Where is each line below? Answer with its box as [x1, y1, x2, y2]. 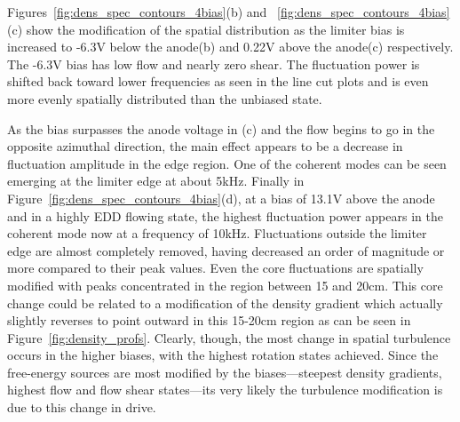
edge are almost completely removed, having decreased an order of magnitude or [7, 241, 445, 259]
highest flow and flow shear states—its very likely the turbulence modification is [7, 380, 443, 399]
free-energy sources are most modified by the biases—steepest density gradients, [7, 362, 442, 381]
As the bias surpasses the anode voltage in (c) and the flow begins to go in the [7, 119, 435, 138]
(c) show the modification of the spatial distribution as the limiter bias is [7, 20, 405, 38]
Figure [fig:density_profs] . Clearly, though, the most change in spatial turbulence [7, 328, 451, 346]
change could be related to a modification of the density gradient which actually [7, 293, 443, 312]
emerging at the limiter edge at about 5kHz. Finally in [7, 171, 305, 190]
